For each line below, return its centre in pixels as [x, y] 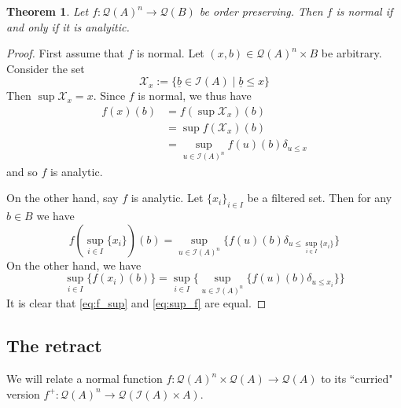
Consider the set [46, 68]
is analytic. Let [167, 198]
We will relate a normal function [85, 378]
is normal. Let [170, 53]
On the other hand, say [63, 198]
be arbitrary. [351, 53]
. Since [109, 96]
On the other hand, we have [74, 265]
